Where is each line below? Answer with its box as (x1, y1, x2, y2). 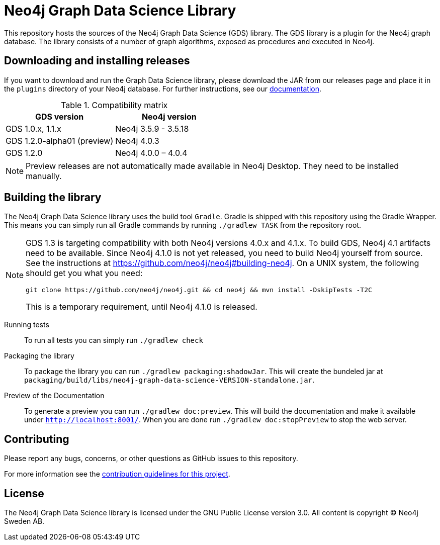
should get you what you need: (26, 268, 143, 279)
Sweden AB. (4, 517, 45, 526)
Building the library (4, 191, 102, 204)
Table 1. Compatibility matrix (61, 100, 168, 110)
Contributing (4, 432, 69, 445)
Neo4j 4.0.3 (115, 135, 159, 146)
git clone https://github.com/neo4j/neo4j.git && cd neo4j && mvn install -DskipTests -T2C (26, 286, 372, 294)
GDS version (35, 111, 84, 122)
